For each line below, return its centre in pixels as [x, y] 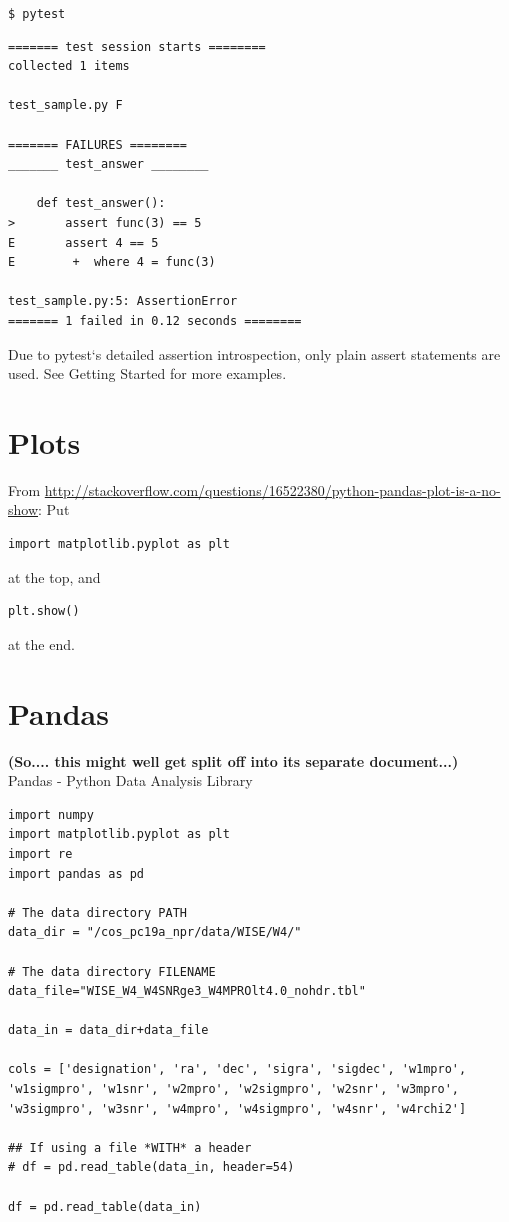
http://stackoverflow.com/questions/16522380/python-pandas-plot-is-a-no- [272, 489]
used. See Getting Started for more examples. [147, 373]
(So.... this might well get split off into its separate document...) [233, 760]
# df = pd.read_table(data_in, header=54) [151, 1167]
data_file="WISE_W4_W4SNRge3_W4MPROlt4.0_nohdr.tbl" [187, 991]
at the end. [41, 643]
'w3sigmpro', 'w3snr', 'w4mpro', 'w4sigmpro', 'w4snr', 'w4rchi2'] [237, 1108]
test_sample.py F [65, 105]
